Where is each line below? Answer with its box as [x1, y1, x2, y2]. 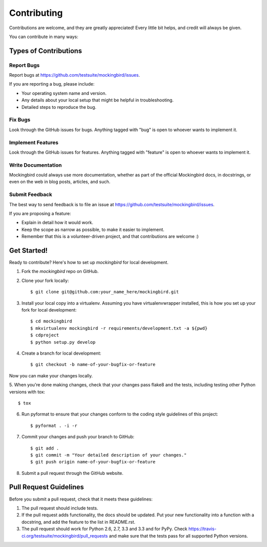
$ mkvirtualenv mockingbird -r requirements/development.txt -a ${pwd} [30, 325, 208, 331]
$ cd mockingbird [30, 319, 72, 324]
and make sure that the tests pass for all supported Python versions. [109, 533, 248, 539]
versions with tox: [9, 389, 45, 395]
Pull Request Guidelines [9, 483, 84, 492]
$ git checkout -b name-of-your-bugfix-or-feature [30, 362, 156, 367]
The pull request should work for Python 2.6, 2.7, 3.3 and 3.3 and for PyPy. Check [21, 526, 188, 532]
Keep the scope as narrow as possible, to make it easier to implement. [21, 227, 165, 232]
